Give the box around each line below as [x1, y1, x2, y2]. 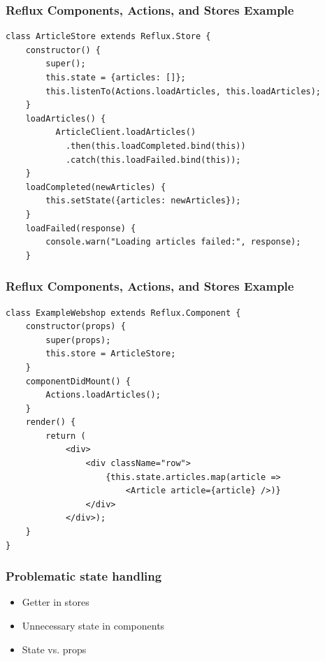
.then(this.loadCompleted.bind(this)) [65, 140, 246, 151]
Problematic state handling [6, 567, 162, 585]
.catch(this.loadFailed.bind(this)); [65, 154, 241, 165]
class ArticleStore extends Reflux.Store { [6, 31, 211, 42]
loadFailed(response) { [25, 223, 136, 233]
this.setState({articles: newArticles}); [45, 196, 241, 206]
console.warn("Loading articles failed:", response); [45, 237, 301, 247]
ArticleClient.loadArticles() [55, 127, 196, 138]
